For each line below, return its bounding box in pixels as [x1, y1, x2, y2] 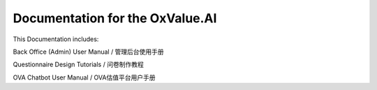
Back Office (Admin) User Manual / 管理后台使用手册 [13, 47, 164, 56]
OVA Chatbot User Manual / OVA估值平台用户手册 [13, 73, 156, 82]
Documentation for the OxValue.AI [13, 10, 217, 26]
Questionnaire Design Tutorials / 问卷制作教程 [13, 60, 145, 69]
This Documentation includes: [13, 35, 99, 43]
